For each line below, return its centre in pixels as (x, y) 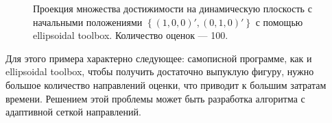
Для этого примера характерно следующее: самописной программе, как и (159, 58)
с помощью (279, 22)
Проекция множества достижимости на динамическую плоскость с (173, 8)
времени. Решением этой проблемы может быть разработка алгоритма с (155, 98)
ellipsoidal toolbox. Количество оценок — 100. (131, 35)
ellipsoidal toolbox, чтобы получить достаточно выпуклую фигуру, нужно (160, 71)
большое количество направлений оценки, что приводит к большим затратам (166, 84)
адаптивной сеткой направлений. (73, 112)
